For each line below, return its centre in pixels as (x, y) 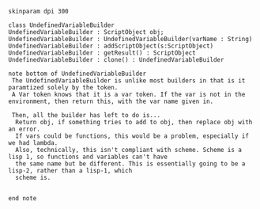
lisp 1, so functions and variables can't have (88, 157)
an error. (24, 129)
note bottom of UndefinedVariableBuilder (77, 74)
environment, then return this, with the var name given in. (111, 101)
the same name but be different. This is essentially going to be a (130, 164)
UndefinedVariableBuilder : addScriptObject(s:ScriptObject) (111, 46)
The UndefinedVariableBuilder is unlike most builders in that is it (128, 81)
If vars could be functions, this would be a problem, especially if (132, 136)
